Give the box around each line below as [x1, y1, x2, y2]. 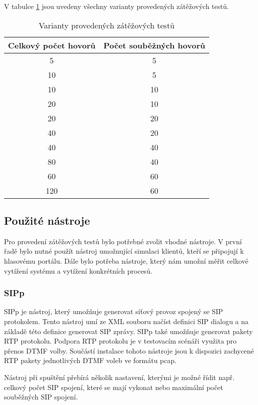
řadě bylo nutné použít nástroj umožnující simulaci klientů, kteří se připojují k [4, 246, 244, 256]
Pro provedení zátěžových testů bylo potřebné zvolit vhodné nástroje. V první [4, 236, 242, 246]
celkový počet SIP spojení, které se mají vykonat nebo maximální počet [4, 382, 223, 392]
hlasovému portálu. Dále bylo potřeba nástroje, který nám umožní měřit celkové [4, 255, 249, 266]
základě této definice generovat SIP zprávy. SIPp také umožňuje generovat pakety [4, 326, 253, 336]
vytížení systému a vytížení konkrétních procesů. [4, 265, 152, 276]
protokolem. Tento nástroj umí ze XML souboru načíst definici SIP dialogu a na [4, 316, 249, 326]
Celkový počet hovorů [8, 39, 96, 51]
